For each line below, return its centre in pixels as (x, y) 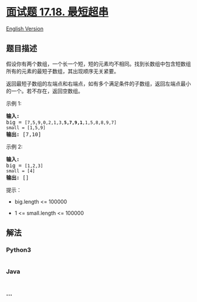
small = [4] (21, 171)
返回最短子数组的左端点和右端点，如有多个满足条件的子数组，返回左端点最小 (98, 83)
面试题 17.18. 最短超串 (57, 12)
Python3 (18, 250)
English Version (25, 28)
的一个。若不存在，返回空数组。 (45, 91)
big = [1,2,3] (25, 165)
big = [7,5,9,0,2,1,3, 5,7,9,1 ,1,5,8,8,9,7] (62, 122)
